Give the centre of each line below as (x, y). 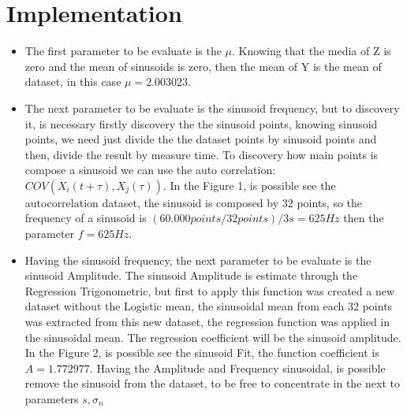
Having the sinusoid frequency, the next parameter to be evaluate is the (198, 260)
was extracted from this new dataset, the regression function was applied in (207, 322)
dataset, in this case (73, 82)
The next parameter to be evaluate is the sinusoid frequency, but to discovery (212, 108)
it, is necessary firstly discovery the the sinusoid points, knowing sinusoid (201, 123)
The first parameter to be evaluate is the (123, 51)
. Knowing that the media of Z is (312, 51)
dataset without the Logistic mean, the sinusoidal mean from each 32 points (209, 306)
